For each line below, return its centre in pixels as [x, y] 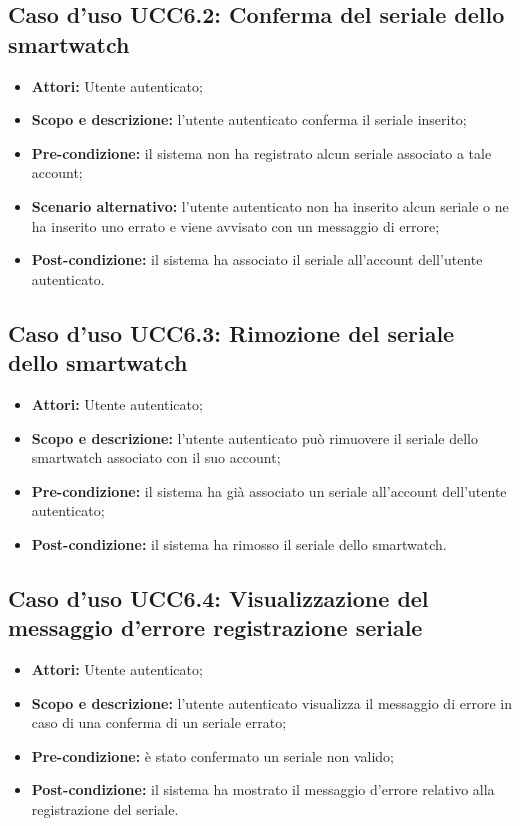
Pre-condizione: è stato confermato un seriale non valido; [212, 755]
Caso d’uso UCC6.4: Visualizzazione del [218, 597]
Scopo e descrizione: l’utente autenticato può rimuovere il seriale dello [254, 437]
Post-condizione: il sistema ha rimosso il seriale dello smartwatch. [239, 543]
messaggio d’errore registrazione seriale [215, 627]
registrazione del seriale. [105, 809]
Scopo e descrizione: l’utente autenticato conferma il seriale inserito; [249, 119]
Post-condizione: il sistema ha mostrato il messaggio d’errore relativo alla [263, 789]
